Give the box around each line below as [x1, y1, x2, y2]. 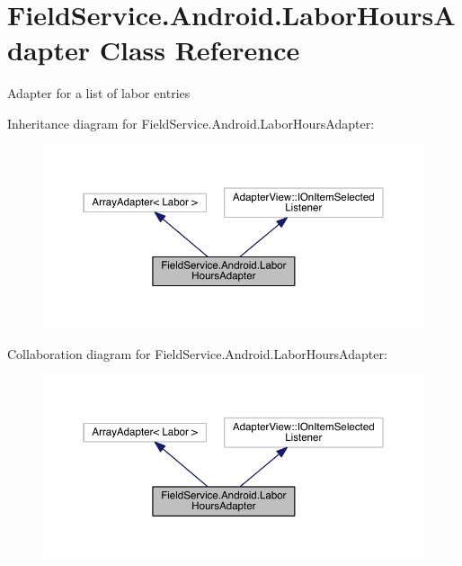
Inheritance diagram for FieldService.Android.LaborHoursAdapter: [7, 113, 375, 132]
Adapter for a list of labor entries [7, 84, 191, 103]
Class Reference [99, 31, 300, 68]
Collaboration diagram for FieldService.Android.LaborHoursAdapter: [7, 344, 387, 363]
